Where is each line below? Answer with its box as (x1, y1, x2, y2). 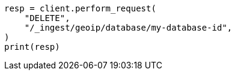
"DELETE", (24, 13, 70, 23)
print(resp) (4, 42, 60, 52)
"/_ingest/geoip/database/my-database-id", (24, 23, 233, 32)
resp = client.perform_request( (4, 4, 156, 13)
